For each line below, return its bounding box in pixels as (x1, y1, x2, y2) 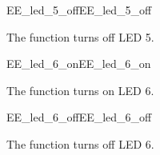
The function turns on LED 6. (6, 81, 154, 98)
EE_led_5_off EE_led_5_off (6, 2, 152, 18)
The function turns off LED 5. (6, 28, 154, 45)
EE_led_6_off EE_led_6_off (6, 109, 152, 125)
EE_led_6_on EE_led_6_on (6, 55, 151, 72)
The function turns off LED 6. (6, 135, 154, 152)
